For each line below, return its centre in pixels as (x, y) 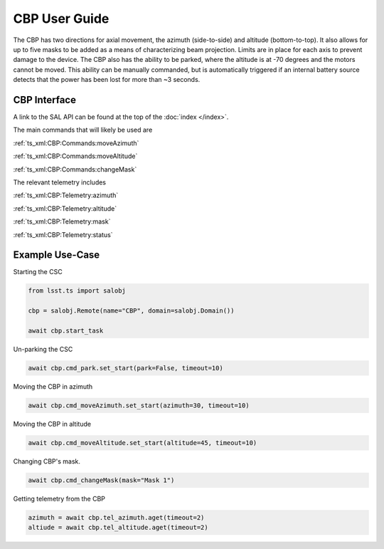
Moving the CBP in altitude (52, 424)
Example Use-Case (57, 255)
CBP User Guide (61, 19)
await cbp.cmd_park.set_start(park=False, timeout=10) (126, 368)
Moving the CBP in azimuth (53, 386)
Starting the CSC (38, 272)
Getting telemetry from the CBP (59, 498)
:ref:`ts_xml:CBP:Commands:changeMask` (75, 169)
